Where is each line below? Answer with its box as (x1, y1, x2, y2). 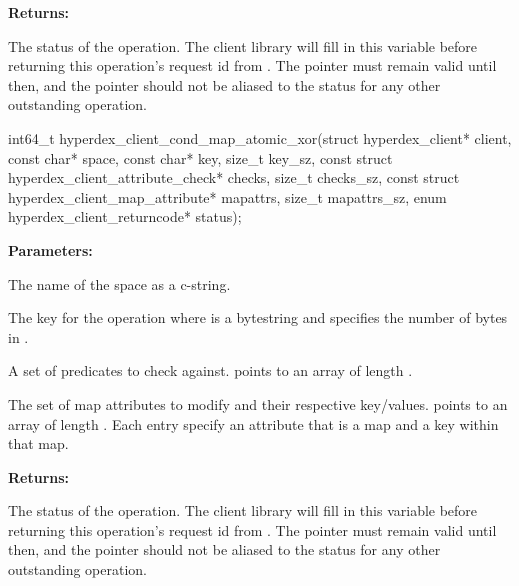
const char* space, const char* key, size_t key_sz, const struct (8, 147, 393, 168)
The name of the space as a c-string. (8, 273, 231, 294)
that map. (8, 433, 69, 454)
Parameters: (8, 239, 93, 260)
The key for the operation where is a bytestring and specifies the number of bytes (8, 307, 508, 328)
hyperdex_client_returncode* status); (8, 206, 242, 227)
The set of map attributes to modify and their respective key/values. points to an (8, 393, 508, 414)
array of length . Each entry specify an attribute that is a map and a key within (8, 413, 499, 434)
